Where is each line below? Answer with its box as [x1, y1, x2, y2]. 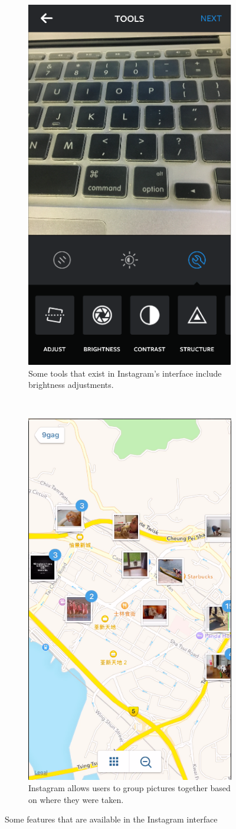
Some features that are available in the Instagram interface [5, 813, 218, 825]
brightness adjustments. [28, 378, 114, 391]
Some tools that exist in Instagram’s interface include [28, 367, 222, 379]
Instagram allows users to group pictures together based [28, 782, 231, 794]
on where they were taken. [28, 793, 124, 805]
